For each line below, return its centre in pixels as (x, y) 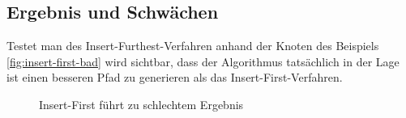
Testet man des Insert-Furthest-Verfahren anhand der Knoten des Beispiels (193, 46)
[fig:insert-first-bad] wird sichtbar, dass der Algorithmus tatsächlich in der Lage (203, 61)
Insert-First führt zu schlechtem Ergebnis (141, 104)
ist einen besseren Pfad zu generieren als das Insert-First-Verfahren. (175, 77)
